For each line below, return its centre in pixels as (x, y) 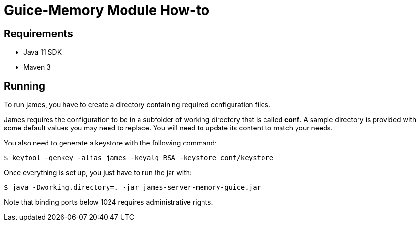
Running (25, 86)
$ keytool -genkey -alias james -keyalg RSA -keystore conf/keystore (139, 158)
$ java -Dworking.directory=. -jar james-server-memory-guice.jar (133, 187)
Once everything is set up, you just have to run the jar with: (98, 173)
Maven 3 (37, 67)
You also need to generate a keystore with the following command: (110, 143)
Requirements (39, 33)
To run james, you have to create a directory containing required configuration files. (137, 105)
